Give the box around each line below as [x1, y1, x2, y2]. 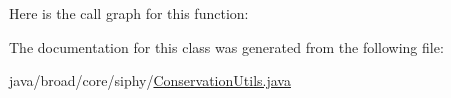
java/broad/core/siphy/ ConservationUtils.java [9, 70, 291, 91]
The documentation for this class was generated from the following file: [9, 36, 444, 57]
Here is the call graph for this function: [9, 3, 249, 23]
